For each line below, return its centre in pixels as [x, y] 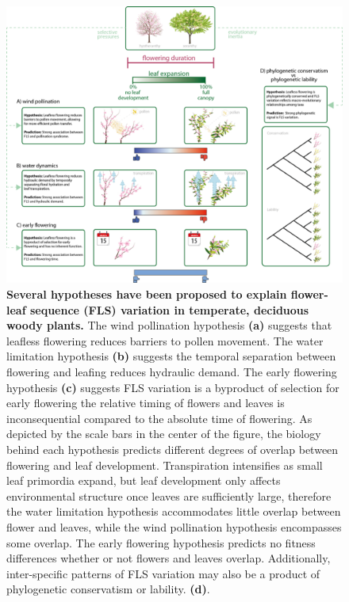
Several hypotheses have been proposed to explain [147, 294]
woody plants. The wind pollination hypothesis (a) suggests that [169, 325]
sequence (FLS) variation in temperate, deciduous [169, 309]
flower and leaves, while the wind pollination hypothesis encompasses [174, 526]
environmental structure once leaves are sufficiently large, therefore [169, 495]
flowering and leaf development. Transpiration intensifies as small [165, 465]
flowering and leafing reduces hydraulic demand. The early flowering [172, 372]
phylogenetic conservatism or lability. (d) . [108, 589]
